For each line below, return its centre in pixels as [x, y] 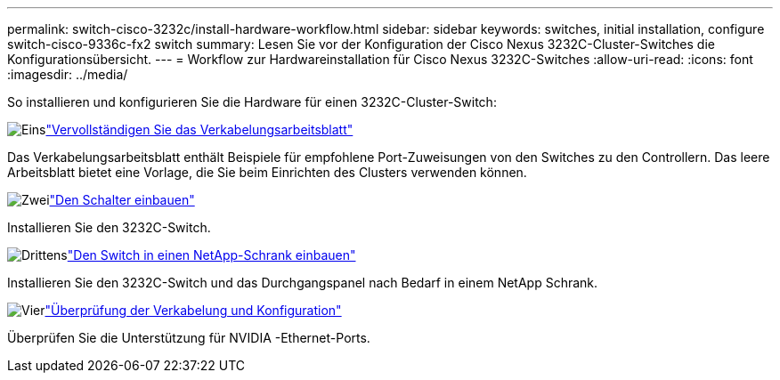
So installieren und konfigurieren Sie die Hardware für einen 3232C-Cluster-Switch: [252, 102]
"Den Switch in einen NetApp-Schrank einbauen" [211, 255]
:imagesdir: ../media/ [68, 74]
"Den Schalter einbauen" [122, 200]
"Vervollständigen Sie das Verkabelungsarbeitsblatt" [199, 129]
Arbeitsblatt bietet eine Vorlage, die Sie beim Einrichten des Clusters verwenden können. [267, 172]
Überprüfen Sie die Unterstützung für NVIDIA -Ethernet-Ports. [189, 338]
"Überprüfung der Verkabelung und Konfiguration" [193, 310]
